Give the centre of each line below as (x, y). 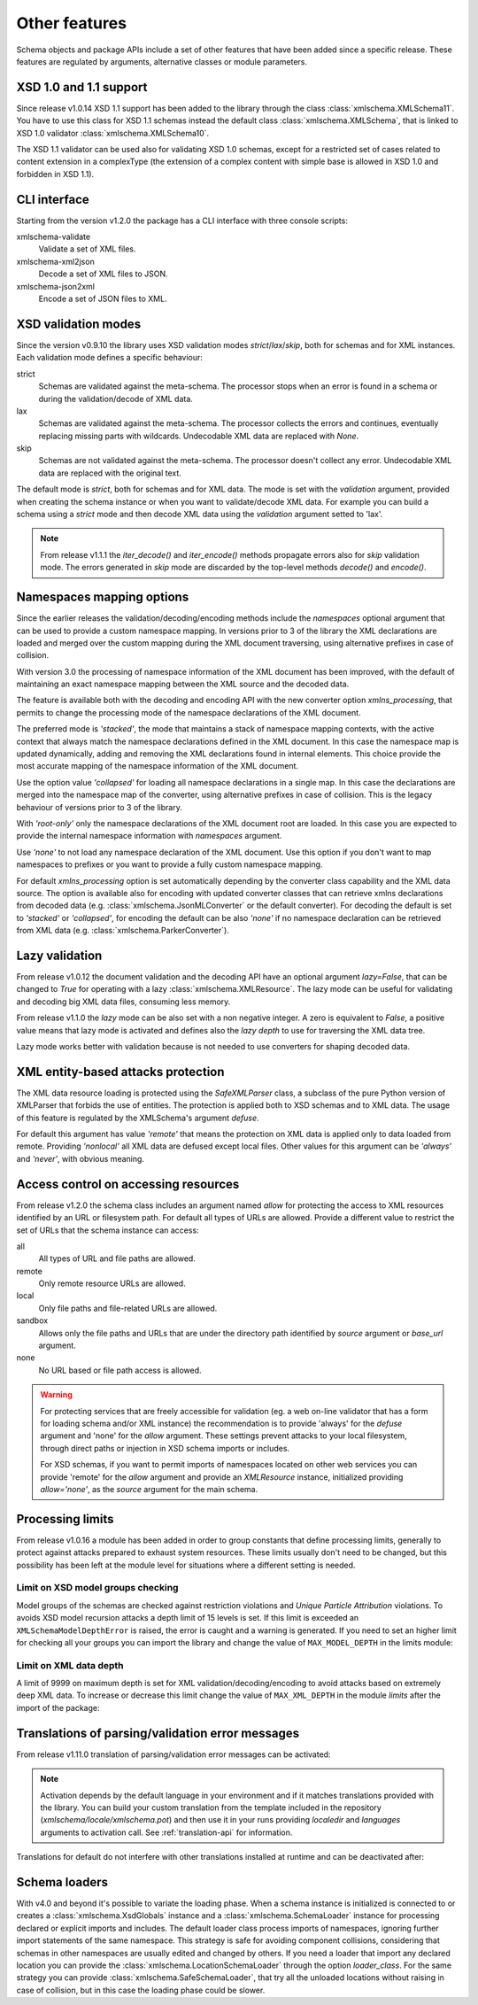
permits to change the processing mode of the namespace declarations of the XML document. (189, 712)
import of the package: (58, 1707)
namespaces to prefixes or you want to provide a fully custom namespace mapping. (170, 864)
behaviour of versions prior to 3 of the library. (100, 807)
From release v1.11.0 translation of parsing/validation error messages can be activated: (173, 1754)
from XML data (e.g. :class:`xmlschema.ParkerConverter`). (123, 931)
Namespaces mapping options (103, 597)
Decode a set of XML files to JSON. (103, 274)
